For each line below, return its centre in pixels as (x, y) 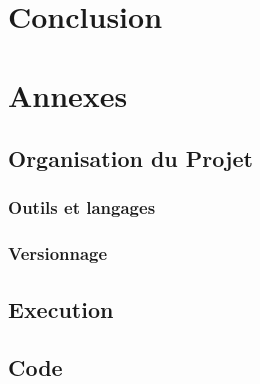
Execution (61, 308)
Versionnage (58, 253)
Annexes (68, 94)
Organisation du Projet (130, 158)
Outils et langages (82, 207)
